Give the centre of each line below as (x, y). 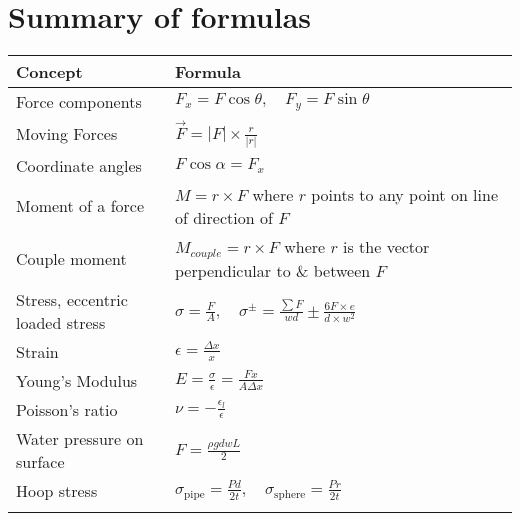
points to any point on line (405, 194)
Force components (79, 102)
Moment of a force (80, 206)
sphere (290, 495)
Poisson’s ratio (67, 409)
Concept (49, 72)
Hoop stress (57, 490)
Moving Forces (67, 133)
